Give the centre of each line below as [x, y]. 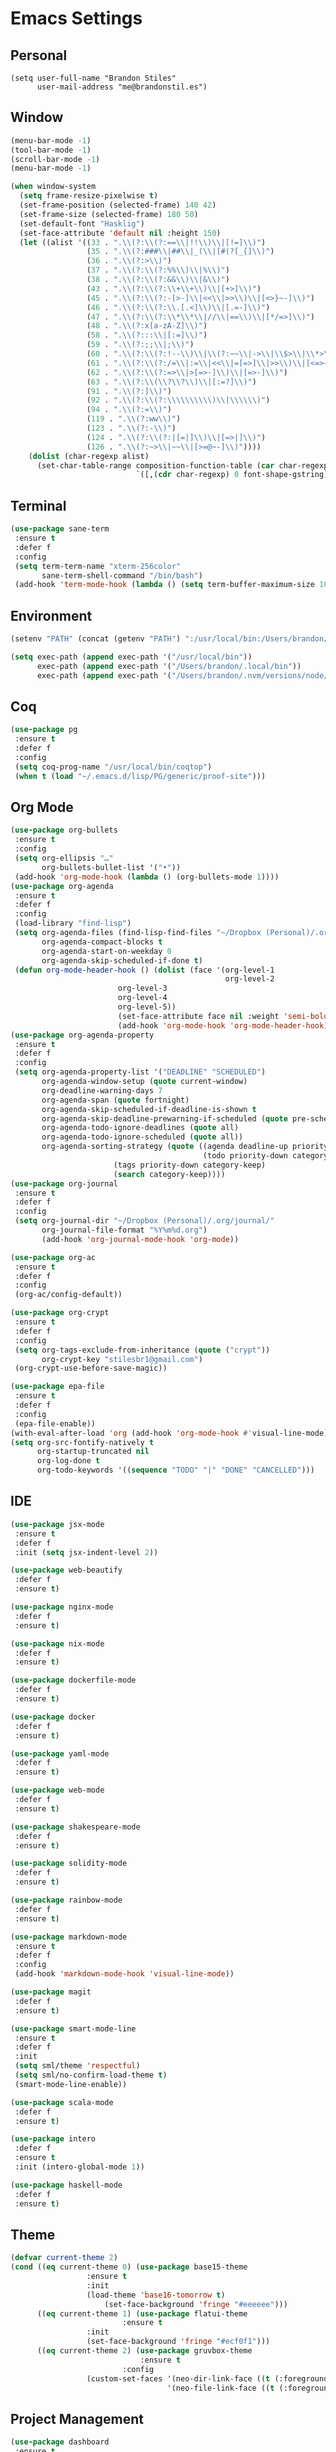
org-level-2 [249, 979]
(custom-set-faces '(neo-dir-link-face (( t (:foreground [207, 2378]
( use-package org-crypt [60, 1313]
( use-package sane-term [60, 529]
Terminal [38, 505]
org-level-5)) [147, 1007]
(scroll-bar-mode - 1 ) [55, 159]
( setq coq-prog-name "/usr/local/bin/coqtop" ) [113, 767]
